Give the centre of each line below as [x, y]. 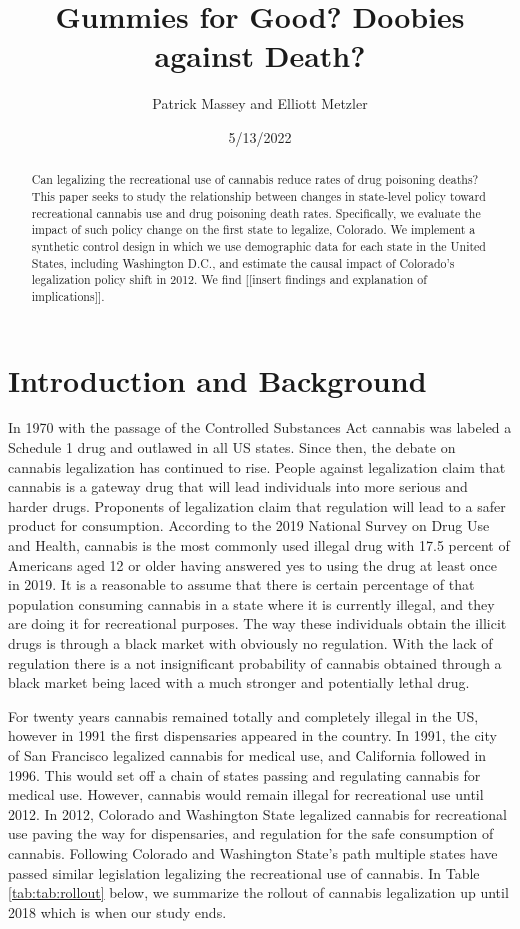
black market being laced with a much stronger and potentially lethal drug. [239, 682]
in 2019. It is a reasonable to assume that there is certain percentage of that [241, 584]
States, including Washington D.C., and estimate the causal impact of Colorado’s [243, 262]
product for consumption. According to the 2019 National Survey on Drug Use [249, 525]
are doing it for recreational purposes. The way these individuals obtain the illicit [257, 623]
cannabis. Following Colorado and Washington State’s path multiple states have [253, 852]
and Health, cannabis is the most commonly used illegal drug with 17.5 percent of [259, 545]
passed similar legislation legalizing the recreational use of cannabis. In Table [244, 872]
